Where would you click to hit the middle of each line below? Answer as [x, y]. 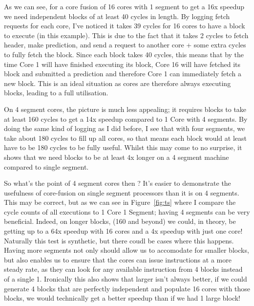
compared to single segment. [46, 166]
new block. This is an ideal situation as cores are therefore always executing [117, 83]
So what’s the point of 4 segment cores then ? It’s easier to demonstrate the [117, 183]
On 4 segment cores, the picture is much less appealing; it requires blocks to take [125, 109]
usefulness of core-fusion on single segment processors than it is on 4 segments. [122, 192]
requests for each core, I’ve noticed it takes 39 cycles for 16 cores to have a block [125, 26]
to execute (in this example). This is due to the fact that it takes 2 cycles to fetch [126, 35]
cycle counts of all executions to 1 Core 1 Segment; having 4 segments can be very [127, 211]
